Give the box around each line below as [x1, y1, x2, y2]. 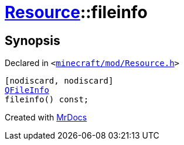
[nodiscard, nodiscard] [5, 76, 114, 86]
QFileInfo [5, 85, 49, 95]
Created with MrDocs [5, 112, 87, 123]
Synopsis [5, 33, 60, 48]
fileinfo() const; [5, 95, 89, 105]
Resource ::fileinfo [5, 2, 148, 22]
